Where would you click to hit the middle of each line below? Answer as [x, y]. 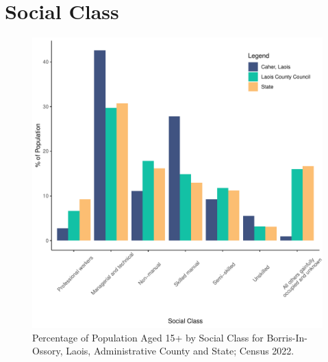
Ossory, [48, 351]
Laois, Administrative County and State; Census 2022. [180, 351]
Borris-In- [287, 337]
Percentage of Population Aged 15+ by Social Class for [148, 337]
